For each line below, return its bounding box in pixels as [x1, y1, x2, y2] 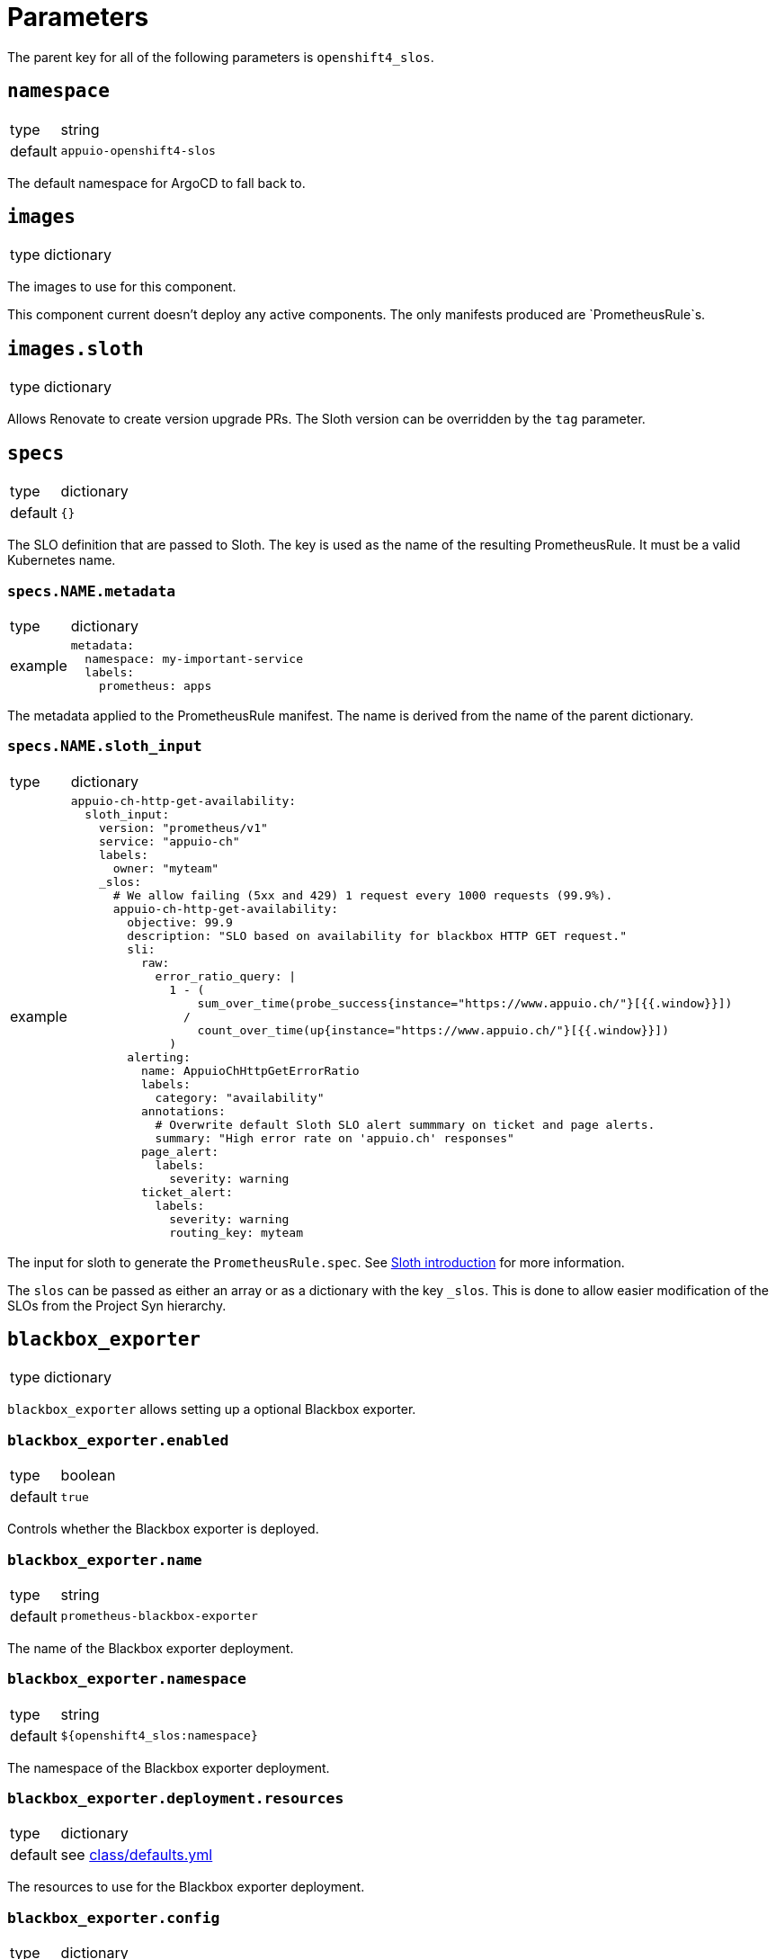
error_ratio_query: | [155, 969, 297, 983]
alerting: [127, 1050, 191, 1064]
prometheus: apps [99, 678, 212, 693]
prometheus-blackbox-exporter [60, 1609, 258, 1624]
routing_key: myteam [169, 1225, 303, 1239]
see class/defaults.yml [60, 1846, 213, 1865]
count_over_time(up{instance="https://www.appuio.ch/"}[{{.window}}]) [197, 1023, 669, 1037]
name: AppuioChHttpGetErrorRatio [140, 1063, 360, 1078]
